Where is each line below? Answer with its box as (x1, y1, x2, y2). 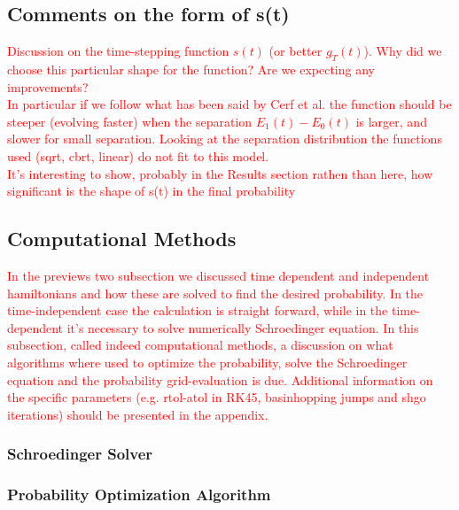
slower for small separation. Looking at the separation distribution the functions (7, 129, 442, 148)
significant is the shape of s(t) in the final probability (7, 182, 296, 200)
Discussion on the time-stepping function (7, 42, 229, 60)
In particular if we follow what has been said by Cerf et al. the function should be (7, 95, 452, 113)
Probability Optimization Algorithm (7, 483, 271, 506)
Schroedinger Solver (7, 443, 153, 465)
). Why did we (363, 42, 442, 60)
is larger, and (355, 112, 427, 130)
